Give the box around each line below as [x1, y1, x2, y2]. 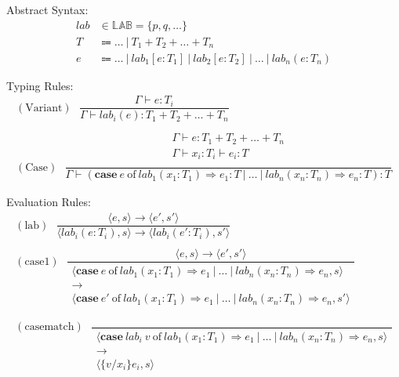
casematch [24, 321, 74, 333]
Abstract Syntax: [6, 2, 89, 17]
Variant [25, 102, 63, 114]
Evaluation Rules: [6, 194, 91, 210]
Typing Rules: [6, 77, 74, 93]
